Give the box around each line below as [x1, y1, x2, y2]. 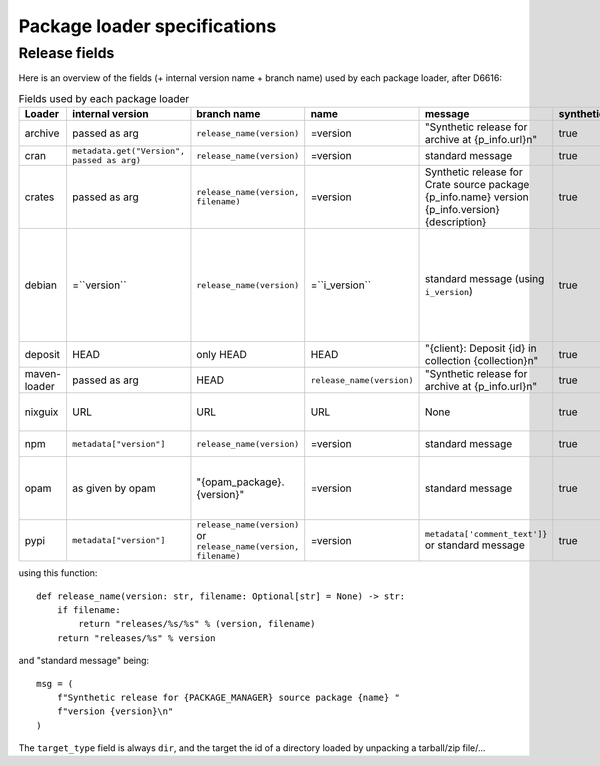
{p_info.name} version [424, 190, 529, 204]
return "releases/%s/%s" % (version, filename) [78, 618, 316, 630]
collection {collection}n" [424, 354, 539, 368]
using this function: [18, 567, 98, 579]
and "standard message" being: [18, 655, 150, 667]
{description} [424, 215, 487, 229]
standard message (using [424, 272, 545, 286]
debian [24, 278, 57, 292]
